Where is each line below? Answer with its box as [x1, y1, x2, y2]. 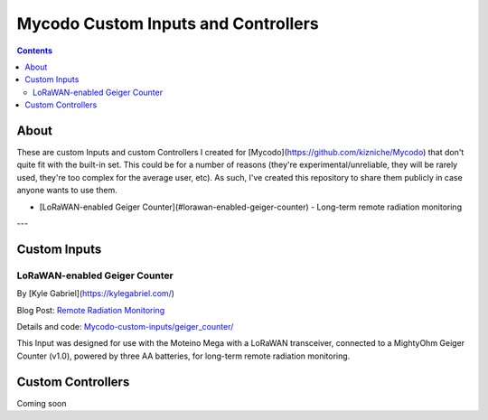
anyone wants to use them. [16, 185, 117, 196]
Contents [16, 45, 53, 56]
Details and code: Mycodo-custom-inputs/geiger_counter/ [16, 321, 234, 331]
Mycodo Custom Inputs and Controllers [16, 14, 320, 33]
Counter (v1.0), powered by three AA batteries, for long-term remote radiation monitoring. [16, 350, 351, 361]
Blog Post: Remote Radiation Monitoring [16, 304, 165, 315]
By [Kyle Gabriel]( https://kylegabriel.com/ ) [16, 288, 175, 299]
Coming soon [16, 397, 67, 408]
